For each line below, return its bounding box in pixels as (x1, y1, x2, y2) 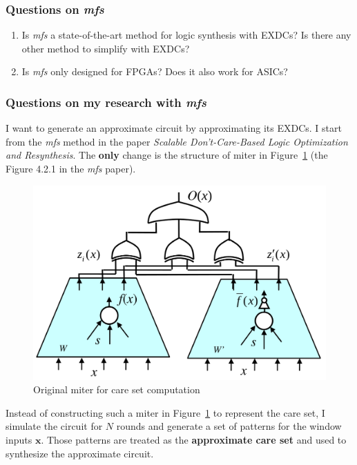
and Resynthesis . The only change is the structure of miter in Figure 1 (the (6, 148, 328, 162)
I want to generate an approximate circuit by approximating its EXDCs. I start (6, 121, 342, 135)
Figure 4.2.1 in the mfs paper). (6, 161, 136, 175)
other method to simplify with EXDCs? (21, 41, 190, 55)
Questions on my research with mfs (6, 93, 206, 110)
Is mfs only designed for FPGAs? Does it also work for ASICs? (21, 64, 288, 79)
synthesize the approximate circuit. (6, 446, 154, 460)
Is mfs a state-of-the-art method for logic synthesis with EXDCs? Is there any (21, 28, 351, 42)
